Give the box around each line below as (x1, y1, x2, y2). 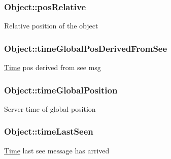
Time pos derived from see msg (4, 62, 101, 73)
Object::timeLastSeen (4, 125, 93, 138)
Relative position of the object (4, 20, 98, 31)
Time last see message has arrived (4, 145, 110, 155)
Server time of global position (4, 103, 96, 114)
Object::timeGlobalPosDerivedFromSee (4, 42, 167, 54)
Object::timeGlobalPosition (4, 83, 118, 96)
